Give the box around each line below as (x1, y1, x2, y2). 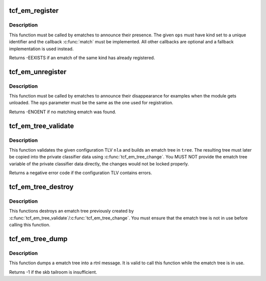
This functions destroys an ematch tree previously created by (9, 208, 134, 214)
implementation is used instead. (9, 46, 74, 52)
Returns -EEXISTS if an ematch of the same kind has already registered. (9, 55, 155, 61)
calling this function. (9, 222, 50, 228)
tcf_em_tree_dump (9, 234, 68, 243)
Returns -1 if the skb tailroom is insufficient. (9, 269, 98, 275)
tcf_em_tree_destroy (9, 183, 74, 191)
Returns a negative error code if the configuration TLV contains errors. (9, 170, 152, 176)
